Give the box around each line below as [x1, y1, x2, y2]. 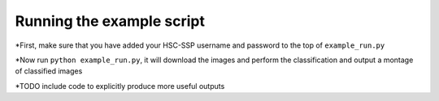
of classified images [15, 66, 83, 76]
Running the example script [15, 12, 205, 30]
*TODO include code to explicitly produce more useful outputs [15, 81, 225, 90]
